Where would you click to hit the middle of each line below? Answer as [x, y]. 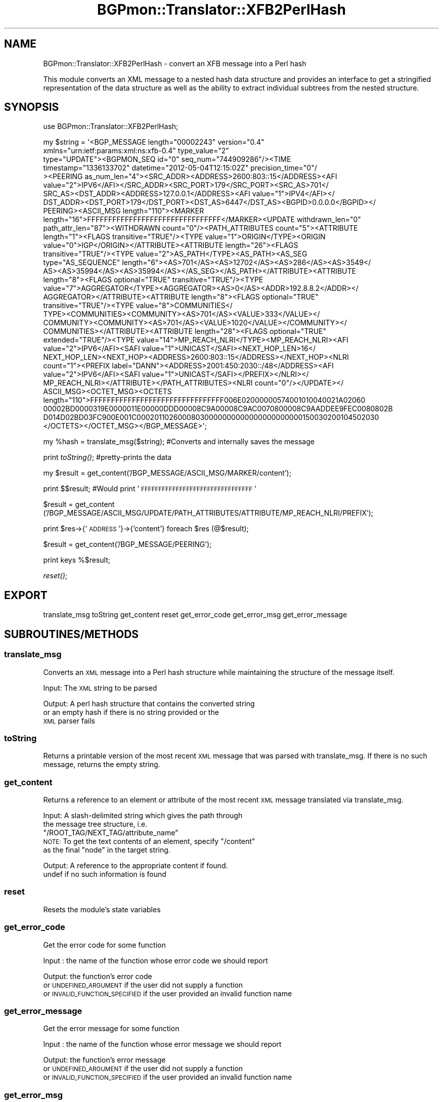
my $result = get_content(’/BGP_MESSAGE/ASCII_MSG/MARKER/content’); [167, 473]
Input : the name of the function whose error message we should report [162, 1044]
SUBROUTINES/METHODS [72, 634]
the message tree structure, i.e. [95, 824]
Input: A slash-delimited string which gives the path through [143, 815]
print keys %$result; [77, 560]
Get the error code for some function [104, 945]
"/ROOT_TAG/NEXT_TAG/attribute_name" [111, 833]
